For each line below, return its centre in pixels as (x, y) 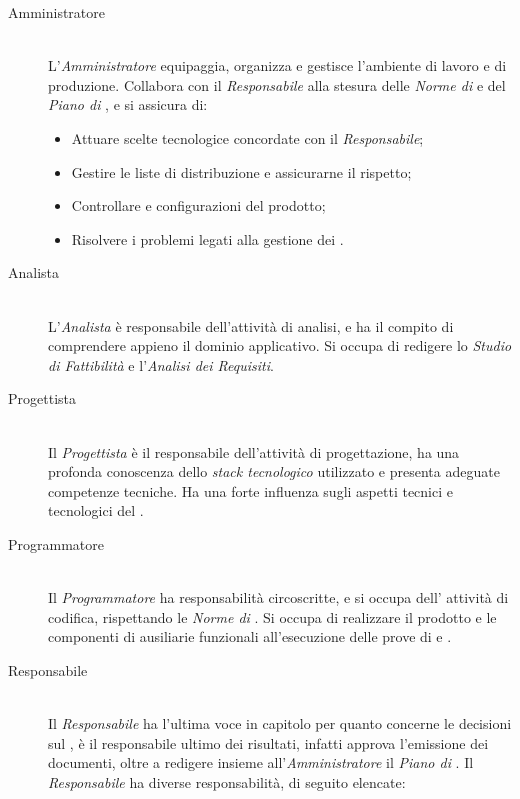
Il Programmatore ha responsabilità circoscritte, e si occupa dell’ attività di (278, 597)
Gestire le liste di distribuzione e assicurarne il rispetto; (241, 171)
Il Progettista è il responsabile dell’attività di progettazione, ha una (254, 451)
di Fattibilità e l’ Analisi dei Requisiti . (161, 364)
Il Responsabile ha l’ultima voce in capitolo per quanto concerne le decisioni (280, 723)
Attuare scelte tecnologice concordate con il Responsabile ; (247, 137)
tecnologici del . (96, 510)
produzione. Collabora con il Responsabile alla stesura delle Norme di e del (277, 84)
